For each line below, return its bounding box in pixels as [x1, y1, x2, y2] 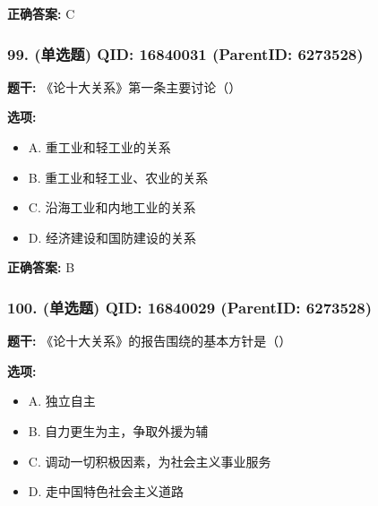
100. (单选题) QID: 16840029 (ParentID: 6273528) [7, 296, 372, 318]
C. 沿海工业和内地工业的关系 [28, 198, 196, 217]
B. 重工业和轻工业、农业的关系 [28, 167, 209, 186]
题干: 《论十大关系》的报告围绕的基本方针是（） [7, 331, 292, 350]
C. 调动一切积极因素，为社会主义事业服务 [28, 451, 271, 470]
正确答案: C [7, 4, 75, 22]
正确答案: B [7, 258, 75, 277]
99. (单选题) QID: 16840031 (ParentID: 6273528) [7, 42, 364, 64]
